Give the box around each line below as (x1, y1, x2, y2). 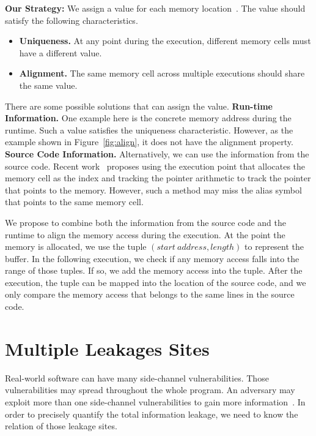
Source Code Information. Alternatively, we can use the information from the (5, 147, 309, 160)
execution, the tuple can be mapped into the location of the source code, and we (5, 276, 306, 288)
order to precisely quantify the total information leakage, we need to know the (5, 407, 298, 420)
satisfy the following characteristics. (5, 13, 138, 26)
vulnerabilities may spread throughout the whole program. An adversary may (5, 383, 295, 396)
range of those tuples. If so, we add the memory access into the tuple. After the (5, 264, 303, 277)
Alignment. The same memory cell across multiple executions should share (19, 67, 305, 80)
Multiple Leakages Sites (5, 336, 210, 361)
